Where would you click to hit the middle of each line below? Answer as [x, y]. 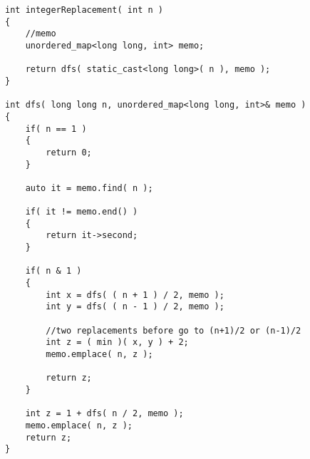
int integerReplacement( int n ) [84, 10]
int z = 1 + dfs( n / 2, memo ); [104, 414]
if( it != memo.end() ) [82, 212]
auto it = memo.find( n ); [89, 188]
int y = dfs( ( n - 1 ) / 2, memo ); [135, 307]
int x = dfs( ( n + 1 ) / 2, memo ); [135, 295]
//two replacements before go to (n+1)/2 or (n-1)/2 [174, 330]
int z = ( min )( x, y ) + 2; [117, 342]
